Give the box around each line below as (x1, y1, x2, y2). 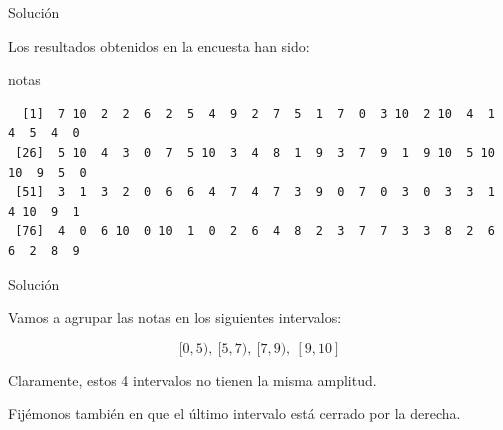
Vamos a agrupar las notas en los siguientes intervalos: (8, 307, 342, 328)
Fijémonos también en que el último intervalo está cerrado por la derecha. (8, 403, 461, 424)
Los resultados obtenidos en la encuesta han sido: (8, 35, 310, 56)
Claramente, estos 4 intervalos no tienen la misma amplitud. (8, 369, 377, 390)
